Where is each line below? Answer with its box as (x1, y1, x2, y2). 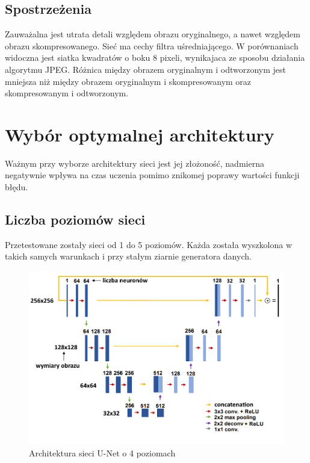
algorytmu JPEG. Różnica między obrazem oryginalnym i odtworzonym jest (5, 63, 286, 75)
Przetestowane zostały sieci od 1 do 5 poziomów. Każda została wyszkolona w (5, 238, 292, 250)
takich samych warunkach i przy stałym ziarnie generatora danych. (5, 250, 252, 263)
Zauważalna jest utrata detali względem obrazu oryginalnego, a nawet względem (5, 28, 300, 40)
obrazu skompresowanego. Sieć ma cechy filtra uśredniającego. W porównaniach (5, 39, 299, 52)
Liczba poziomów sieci (5, 210, 146, 229)
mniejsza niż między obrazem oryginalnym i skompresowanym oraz (5, 75, 252, 87)
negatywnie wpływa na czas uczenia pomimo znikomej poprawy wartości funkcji (5, 169, 300, 181)
